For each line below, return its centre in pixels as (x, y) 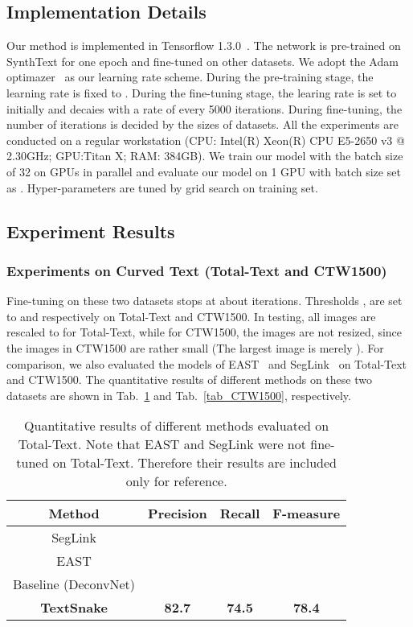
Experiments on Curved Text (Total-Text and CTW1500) (197, 270)
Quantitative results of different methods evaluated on (177, 426)
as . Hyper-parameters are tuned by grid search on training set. (162, 187)
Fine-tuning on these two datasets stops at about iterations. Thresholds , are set (204, 301)
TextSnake (74, 608)
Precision (178, 514)
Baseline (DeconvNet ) (74, 584)
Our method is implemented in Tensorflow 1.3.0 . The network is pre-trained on (204, 45)
